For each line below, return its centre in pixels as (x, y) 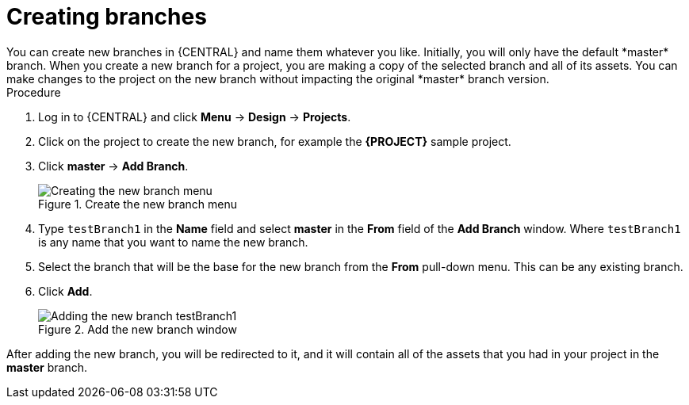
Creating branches (107, 17)
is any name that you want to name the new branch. (173, 242)
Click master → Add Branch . (113, 166)
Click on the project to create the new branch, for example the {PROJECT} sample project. (275, 141)
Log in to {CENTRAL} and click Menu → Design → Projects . (195, 117)
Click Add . (65, 291)
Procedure (34, 92)
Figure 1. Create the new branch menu (138, 204)
